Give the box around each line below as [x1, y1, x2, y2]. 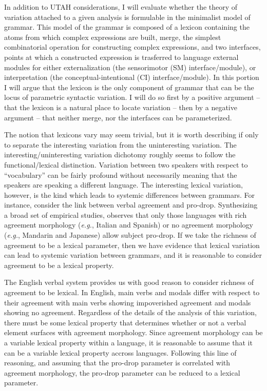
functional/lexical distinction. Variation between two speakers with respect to [4, 159, 248, 170]
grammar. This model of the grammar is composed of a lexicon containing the [4, 22, 250, 32]
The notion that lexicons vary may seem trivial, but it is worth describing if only [4, 129, 259, 140]
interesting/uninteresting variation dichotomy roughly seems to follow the [4, 149, 236, 160]
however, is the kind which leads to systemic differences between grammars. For [4, 189, 255, 200]
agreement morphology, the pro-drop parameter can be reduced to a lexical [4, 367, 240, 378]
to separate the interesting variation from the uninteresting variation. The [4, 139, 237, 150]
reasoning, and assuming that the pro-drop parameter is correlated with [4, 357, 231, 368]
